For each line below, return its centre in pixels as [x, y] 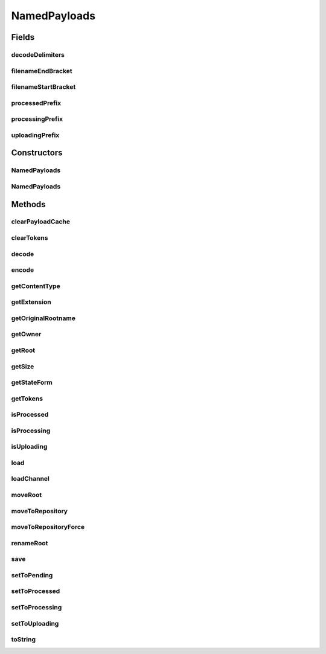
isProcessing [31, 431]
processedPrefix [36, 103]
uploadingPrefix [35, 135]
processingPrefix [37, 119]
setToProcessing [37, 607]
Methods [28, 204]
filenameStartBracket [43, 87]
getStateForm [32, 382]
